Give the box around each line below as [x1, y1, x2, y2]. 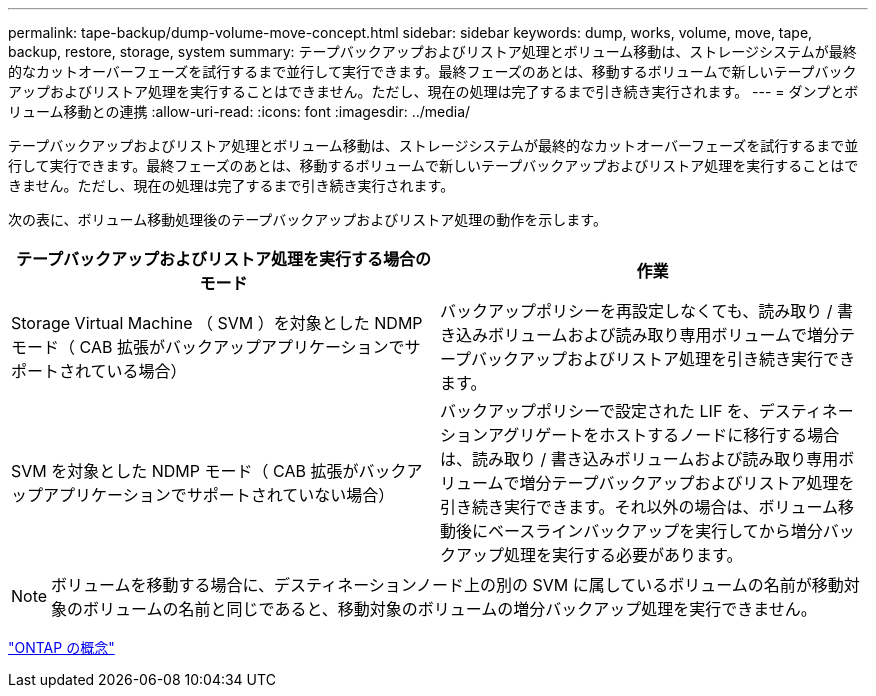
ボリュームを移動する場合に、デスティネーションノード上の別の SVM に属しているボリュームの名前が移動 [51, 575, 844, 595]
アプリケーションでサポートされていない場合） [43, 485, 395, 505]
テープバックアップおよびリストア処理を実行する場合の [15, 249, 432, 269]
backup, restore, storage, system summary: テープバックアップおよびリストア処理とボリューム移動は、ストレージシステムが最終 [8, 43, 857, 60]
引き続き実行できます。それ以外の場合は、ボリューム [440, 497, 838, 517]
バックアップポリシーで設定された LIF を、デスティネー [440, 401, 854, 421]
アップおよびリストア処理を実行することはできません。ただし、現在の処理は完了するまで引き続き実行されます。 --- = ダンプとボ [8, 83, 859, 100]
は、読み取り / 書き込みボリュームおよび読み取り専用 [440, 449, 839, 469]
